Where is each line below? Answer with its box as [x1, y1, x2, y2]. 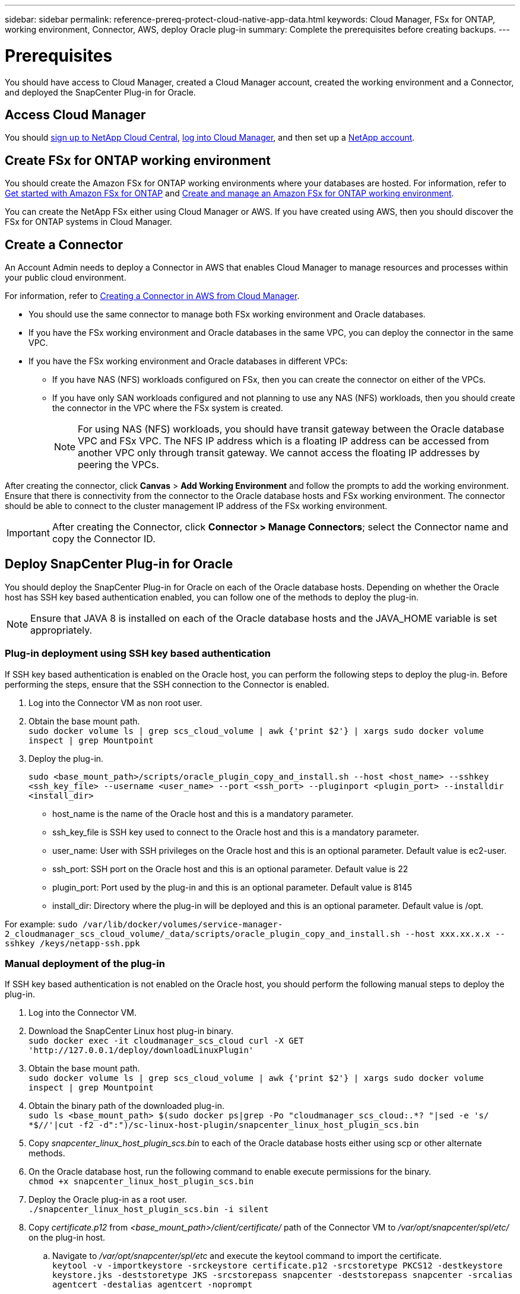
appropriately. [30, 624, 93, 636]
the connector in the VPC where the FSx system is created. [52, 403, 283, 414]
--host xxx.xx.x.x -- [405, 929, 505, 939]
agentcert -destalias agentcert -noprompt [52, 1280, 253, 1290]
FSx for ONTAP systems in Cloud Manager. [5, 217, 172, 227]
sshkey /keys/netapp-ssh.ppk [5, 938, 140, 948]
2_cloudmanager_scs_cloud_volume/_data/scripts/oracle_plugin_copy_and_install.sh [5, 929, 400, 939]
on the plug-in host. [28, 1232, 106, 1243]
